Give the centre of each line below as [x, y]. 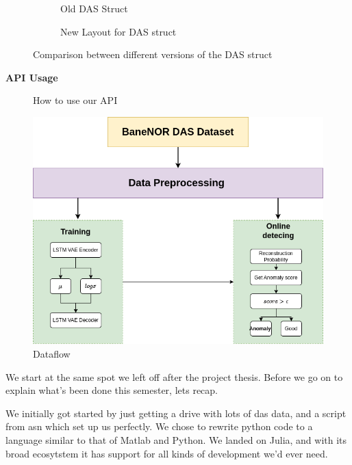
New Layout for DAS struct [118, 31]
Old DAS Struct [94, 8]
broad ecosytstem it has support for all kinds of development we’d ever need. [167, 453]
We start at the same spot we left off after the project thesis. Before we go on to [174, 376]
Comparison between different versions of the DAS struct [153, 54]
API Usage [32, 77]
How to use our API [75, 100]
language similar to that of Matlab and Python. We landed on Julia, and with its [176, 440]
